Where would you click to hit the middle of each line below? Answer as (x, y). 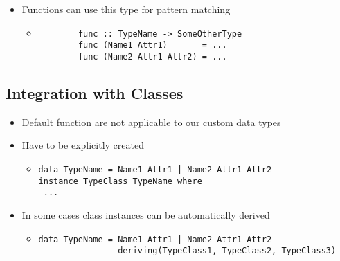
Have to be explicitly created (83, 145)
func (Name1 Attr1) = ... (152, 45)
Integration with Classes (95, 92)
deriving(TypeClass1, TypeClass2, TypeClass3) (227, 251)
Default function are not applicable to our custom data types (151, 121)
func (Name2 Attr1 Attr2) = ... (152, 56)
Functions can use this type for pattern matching (126, 9)
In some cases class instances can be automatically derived (146, 214)
